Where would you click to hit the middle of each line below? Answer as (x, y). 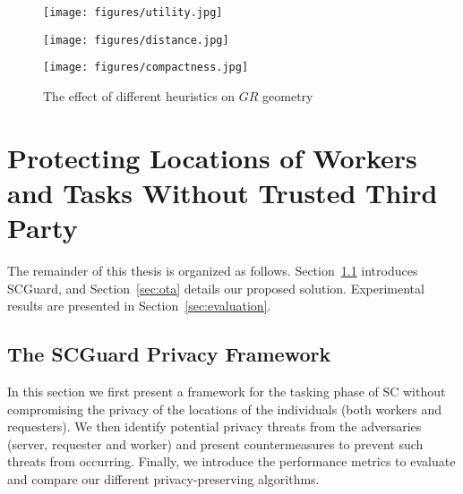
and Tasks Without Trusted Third (223, 192)
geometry (288, 95)
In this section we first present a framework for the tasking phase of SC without (227, 392)
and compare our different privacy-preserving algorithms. (163, 479)
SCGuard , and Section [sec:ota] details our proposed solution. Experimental (216, 288)
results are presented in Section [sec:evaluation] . (139, 306)
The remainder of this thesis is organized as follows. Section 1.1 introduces (213, 271)
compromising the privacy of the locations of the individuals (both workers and (225, 409)
